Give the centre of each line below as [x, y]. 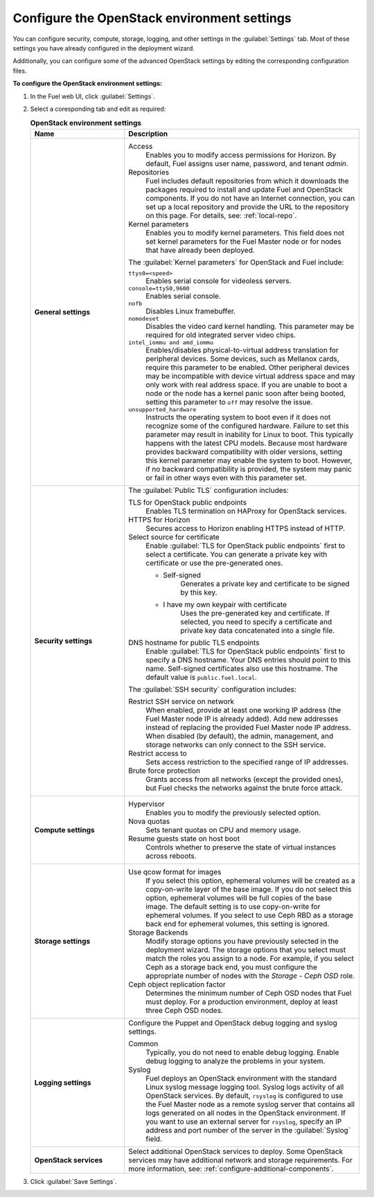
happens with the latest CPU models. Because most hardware [247, 443]
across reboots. [171, 856]
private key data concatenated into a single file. [258, 630]
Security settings [63, 640]
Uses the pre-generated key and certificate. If [255, 613]
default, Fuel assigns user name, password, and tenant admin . [247, 163]
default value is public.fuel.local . [202, 677]
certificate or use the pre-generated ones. [214, 563]
